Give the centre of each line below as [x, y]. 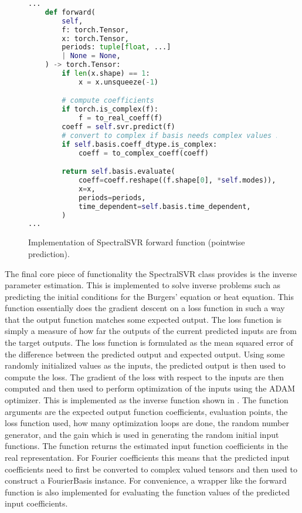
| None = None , [91, 56]
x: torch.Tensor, [95, 38]
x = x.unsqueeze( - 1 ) [118, 82]
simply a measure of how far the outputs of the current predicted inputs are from [151, 331]
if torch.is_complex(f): [110, 109]
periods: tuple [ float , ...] [116, 47]
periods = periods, [112, 198]
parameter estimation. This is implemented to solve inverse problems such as [143, 285]
